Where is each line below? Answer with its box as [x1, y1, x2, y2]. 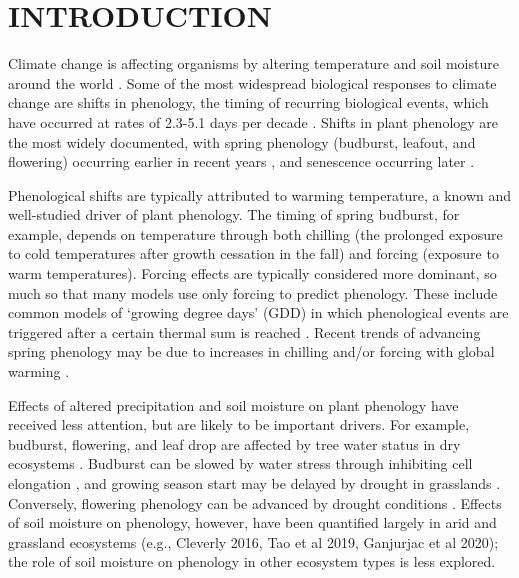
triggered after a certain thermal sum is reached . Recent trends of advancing [8, 321, 481, 342]
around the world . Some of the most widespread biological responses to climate [8, 72, 497, 93]
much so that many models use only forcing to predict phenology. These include [8, 282, 498, 303]
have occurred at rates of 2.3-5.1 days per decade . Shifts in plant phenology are [8, 111, 499, 132]
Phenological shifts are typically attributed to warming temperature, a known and [8, 184, 512, 205]
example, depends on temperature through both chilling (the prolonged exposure [8, 223, 503, 244]
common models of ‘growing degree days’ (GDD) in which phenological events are [8, 302, 509, 323]
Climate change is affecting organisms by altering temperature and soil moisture [8, 53, 499, 74]
